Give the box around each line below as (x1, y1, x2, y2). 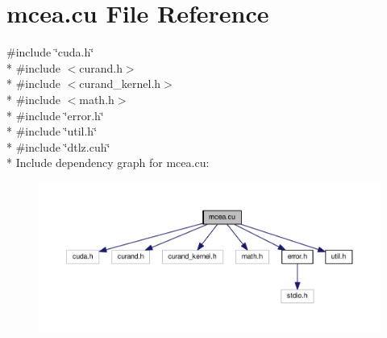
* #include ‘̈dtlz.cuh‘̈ (6, 138, 110, 155)
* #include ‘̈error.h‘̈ (6, 106, 104, 123)
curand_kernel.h (79, 75, 161, 92)
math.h (79, 90, 114, 107)
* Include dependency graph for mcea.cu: (6, 154, 210, 171)
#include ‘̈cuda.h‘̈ (6, 44, 94, 61)
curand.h (79, 59, 123, 76)
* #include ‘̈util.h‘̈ (6, 123, 98, 140)
